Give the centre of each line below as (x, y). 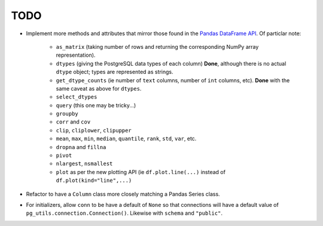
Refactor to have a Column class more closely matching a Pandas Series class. (123, 194)
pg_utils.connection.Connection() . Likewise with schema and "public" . (124, 213)
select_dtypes (77, 97)
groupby (67, 114)
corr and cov (73, 122)
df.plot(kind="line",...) (94, 181)
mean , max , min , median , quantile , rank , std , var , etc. (126, 139)
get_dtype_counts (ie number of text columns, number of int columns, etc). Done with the (173, 80)
